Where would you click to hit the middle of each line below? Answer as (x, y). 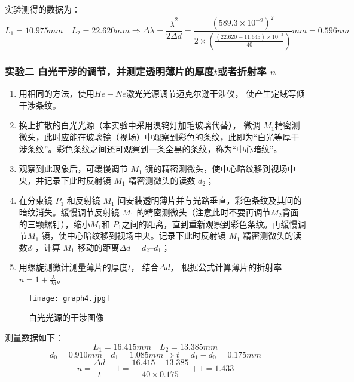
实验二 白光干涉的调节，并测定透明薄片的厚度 (109, 71)
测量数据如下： (34, 337)
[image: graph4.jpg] (70, 298)
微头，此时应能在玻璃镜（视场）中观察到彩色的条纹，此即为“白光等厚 (155, 136)
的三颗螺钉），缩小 (54, 224)
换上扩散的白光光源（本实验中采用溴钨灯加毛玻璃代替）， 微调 (140, 125)
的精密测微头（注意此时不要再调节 (204, 212)
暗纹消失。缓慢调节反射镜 (69, 212)
